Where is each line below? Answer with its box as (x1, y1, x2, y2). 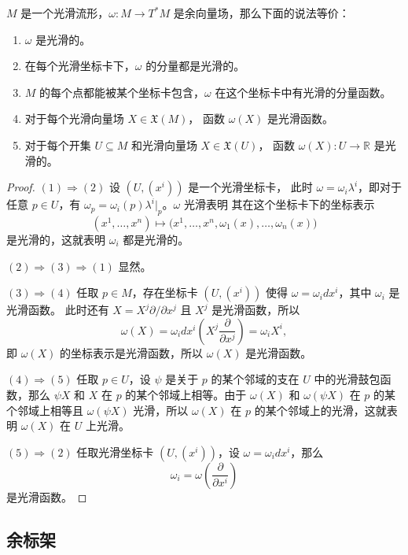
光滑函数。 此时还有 (6, 302, 109, 318)
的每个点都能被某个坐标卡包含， (39, 83, 205, 100)
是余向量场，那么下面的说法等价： (173, 5, 350, 20)
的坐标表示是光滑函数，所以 (60, 344, 204, 361)
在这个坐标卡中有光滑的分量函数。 (215, 83, 391, 100)
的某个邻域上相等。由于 (125, 386, 247, 402)
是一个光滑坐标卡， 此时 (188, 179, 313, 195)
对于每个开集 (24, 136, 91, 153)
